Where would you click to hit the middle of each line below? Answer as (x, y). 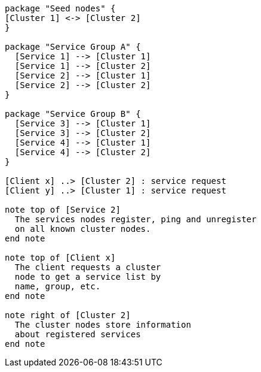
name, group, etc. (58, 286)
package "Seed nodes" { (60, 8)
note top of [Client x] (60, 258)
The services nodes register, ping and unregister (136, 219)
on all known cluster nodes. (83, 229)
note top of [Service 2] (63, 210)
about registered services (78, 334)
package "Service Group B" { (73, 114)
